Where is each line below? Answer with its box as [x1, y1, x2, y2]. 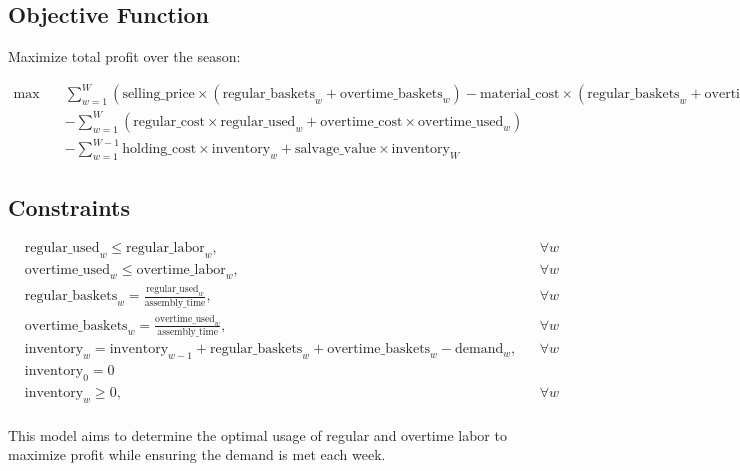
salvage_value [295, 142, 377, 157]
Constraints [8, 191, 130, 222]
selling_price [122, 87, 195, 102]
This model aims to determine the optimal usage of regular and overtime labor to [8, 424, 507, 445]
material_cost [479, 87, 560, 102]
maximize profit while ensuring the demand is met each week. [8, 444, 386, 465]
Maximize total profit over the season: [8, 46, 241, 67]
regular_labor [126, 241, 205, 256]
